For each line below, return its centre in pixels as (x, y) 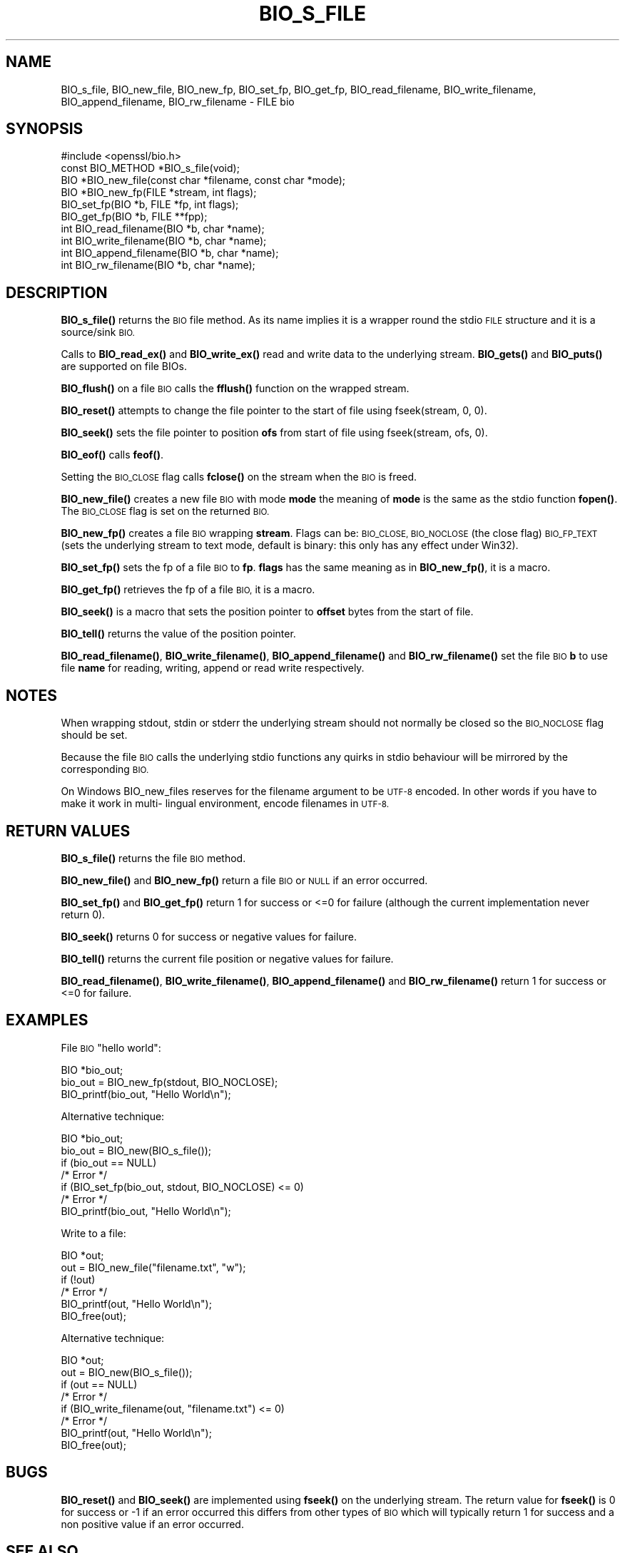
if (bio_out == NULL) (109, 1162)
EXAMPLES (47, 1020)
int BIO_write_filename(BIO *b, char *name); (164, 241)
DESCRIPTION (57, 292)
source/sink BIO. (98, 332)
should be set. (94, 735)
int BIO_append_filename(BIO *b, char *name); (170, 253)
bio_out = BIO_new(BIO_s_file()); (136, 1150)
